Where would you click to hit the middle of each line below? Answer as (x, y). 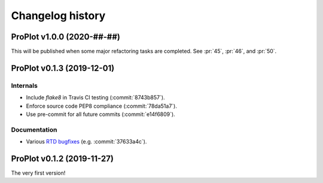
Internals (25, 86)
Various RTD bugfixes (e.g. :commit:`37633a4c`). (86, 142)
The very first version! (38, 173)
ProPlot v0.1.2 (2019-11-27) (62, 158)
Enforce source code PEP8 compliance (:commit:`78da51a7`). (102, 106)
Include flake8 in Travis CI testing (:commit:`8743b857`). (95, 97)
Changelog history (58, 16)
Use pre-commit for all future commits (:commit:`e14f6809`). (101, 114)
